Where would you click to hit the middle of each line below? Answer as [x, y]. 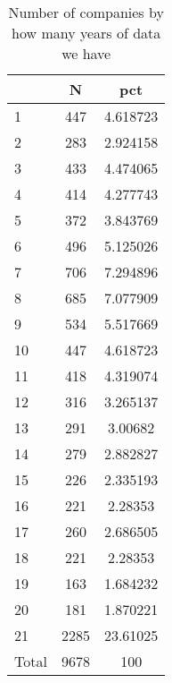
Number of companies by [86, 12]
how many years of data [86, 33]
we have [86, 53]
